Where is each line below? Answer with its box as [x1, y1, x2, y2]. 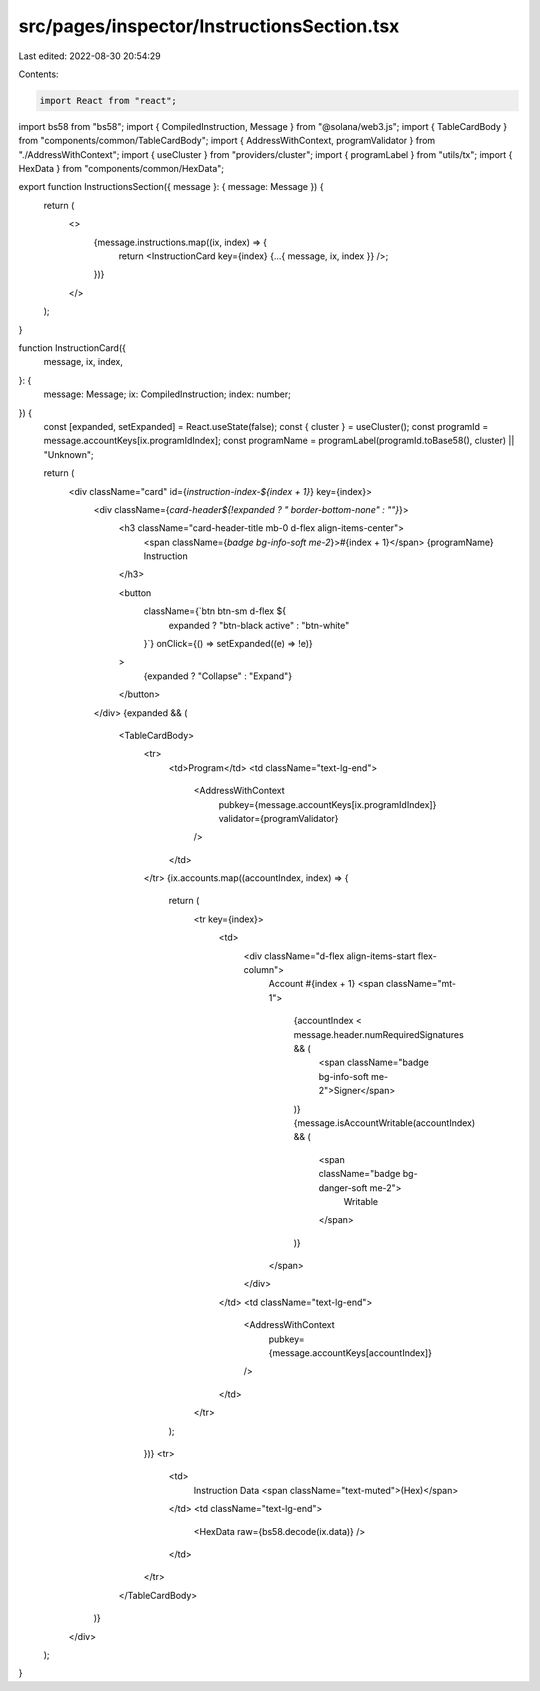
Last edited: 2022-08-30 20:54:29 [18, 50, 162, 62]
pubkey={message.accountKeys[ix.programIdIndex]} [218, 798, 437, 810]
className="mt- [385, 978, 457, 990]
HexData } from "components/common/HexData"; [18, 163, 225, 175]
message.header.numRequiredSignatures [293, 1028, 464, 1040]
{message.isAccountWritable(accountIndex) [293, 1116, 476, 1129]
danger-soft [318, 1181, 368, 1194]
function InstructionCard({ [18, 341, 127, 354]
